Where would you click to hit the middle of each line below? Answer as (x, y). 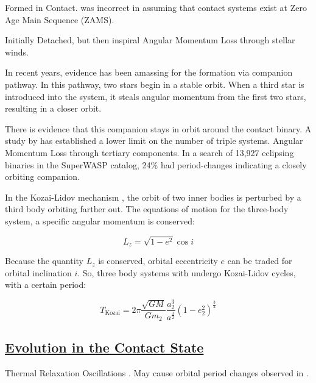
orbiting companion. (42, 177)
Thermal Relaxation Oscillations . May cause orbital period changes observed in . (157, 372)
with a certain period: (46, 285)
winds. (17, 52)
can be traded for (260, 261)
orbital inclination (38, 272)
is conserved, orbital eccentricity (158, 261)
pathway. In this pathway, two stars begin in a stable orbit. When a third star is (155, 84)
